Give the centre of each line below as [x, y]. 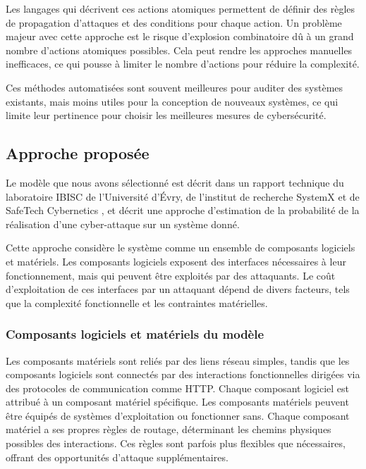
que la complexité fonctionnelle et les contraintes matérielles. [137, 302]
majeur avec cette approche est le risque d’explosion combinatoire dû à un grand [180, 36]
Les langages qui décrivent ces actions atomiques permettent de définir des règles [181, 8]
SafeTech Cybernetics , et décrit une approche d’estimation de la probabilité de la [183, 210]
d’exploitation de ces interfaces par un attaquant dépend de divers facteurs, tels [178, 289]
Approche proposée [78, 153]
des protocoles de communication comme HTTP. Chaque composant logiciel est [177, 388]
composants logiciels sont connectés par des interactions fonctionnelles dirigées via [183, 374]
